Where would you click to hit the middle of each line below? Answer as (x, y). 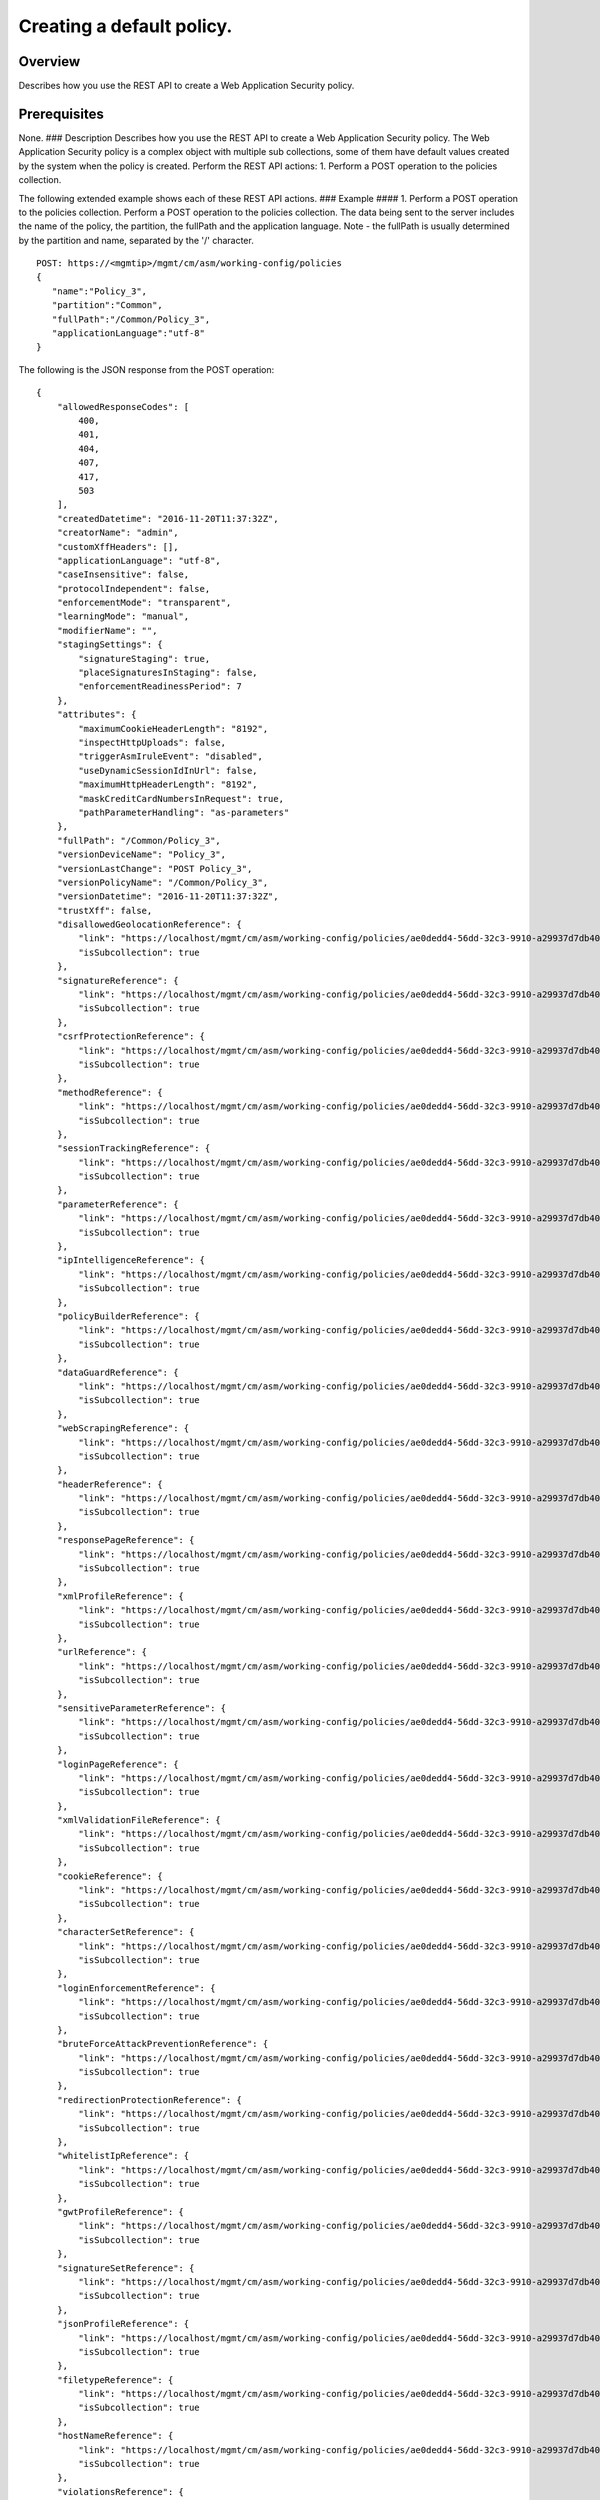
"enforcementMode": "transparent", (144, 603)
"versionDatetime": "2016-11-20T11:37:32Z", (167, 896)
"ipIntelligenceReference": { (130, 1260)
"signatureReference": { (117, 980)
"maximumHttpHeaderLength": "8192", (168, 784)
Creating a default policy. (125, 26)
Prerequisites (61, 113)
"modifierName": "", (107, 630)
